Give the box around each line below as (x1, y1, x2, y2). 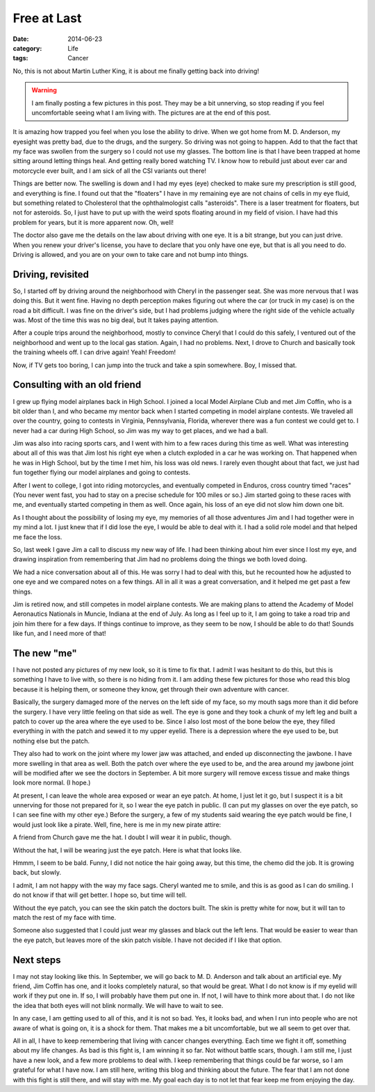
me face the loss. (12, 532, 62, 541)
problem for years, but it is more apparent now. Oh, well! (12, 218, 174, 226)
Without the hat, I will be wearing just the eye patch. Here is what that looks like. (12, 846, 242, 854)
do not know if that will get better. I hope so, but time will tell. (12, 891, 187, 899)
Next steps (12, 954, 61, 966)
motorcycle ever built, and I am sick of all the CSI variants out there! (12, 167, 207, 175)
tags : (12, 54, 28, 62)
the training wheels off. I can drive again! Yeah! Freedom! (12, 348, 176, 357)
